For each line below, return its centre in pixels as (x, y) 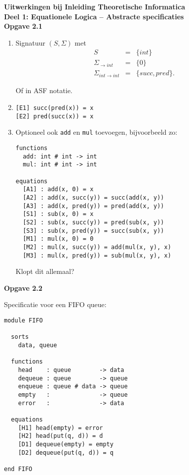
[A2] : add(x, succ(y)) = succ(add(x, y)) (94, 197)
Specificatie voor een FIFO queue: (55, 304)
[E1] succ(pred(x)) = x (55, 108)
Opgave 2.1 (23, 26)
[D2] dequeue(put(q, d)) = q (66, 452)
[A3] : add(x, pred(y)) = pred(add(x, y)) (94, 206)
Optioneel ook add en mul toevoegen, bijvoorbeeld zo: (96, 132)
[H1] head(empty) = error (60, 428)
